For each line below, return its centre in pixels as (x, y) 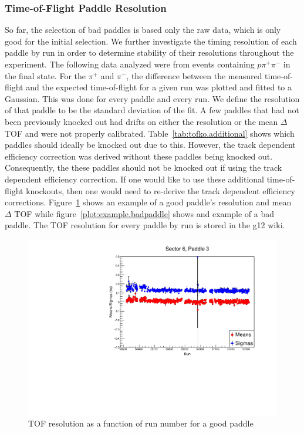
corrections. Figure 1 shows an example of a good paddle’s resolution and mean (148, 202)
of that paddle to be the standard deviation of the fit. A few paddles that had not (152, 110)
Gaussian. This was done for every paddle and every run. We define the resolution (152, 98)
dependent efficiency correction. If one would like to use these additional (134, 179)
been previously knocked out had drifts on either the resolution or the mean (141, 121)
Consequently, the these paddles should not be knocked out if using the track (143, 168)
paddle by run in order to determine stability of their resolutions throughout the (149, 53)
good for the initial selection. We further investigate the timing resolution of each (151, 41)
